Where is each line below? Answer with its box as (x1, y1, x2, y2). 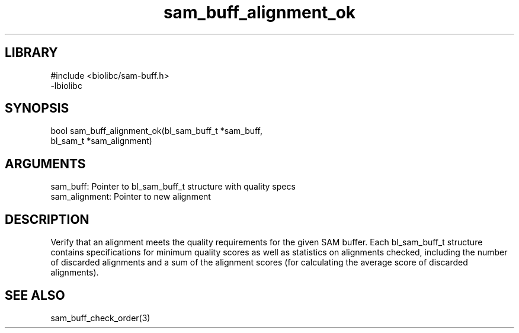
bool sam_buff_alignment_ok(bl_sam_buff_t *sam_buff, (50, 126, 263, 136)
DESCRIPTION (5, 212, 89, 227)
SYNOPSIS (5, 101, 69, 116)
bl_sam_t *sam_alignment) (50, 136, 152, 146)
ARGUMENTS (5, 156, 86, 171)
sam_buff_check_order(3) (50, 312, 150, 323)
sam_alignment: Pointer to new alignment (50, 191, 211, 202)
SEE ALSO (5, 287, 65, 303)
